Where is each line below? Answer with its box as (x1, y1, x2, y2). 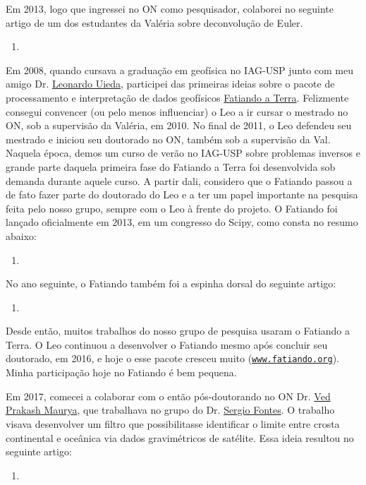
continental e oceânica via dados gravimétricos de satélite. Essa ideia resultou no (6, 430, 354, 445)
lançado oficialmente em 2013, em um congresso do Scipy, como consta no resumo (6, 215, 358, 229)
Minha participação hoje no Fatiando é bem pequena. (6, 365, 237, 380)
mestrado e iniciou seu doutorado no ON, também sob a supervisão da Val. (6, 131, 331, 146)
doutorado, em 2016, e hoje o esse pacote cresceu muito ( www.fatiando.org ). (6, 351, 339, 366)
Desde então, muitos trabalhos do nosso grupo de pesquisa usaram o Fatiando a (6, 323, 350, 338)
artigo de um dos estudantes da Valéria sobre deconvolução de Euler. (6, 15, 303, 30)
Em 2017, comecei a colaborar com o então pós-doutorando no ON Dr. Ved (6, 388, 331, 403)
